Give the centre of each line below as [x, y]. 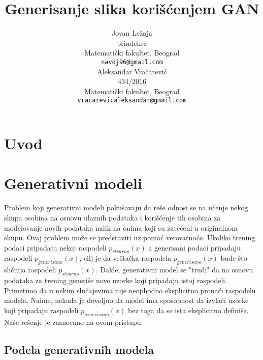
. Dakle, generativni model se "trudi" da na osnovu [174, 270]
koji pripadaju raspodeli [41, 310]
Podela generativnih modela [79, 349]
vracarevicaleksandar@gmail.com [132, 101]
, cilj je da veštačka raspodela [125, 258]
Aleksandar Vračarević [132, 71]
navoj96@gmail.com [132, 62]
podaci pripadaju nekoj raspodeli [55, 247]
